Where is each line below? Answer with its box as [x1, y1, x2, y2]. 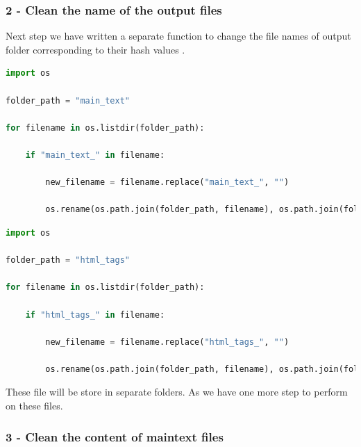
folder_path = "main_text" [6, 95, 130, 106]
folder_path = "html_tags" [6, 255, 130, 266]
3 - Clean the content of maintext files [6, 428, 224, 445]
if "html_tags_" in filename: [25, 309, 165, 320]
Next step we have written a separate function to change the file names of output [6, 29, 351, 43]
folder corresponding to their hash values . [6, 42, 185, 56]
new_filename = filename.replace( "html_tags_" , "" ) [45, 336, 289, 347]
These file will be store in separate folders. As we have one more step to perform [6, 384, 348, 399]
